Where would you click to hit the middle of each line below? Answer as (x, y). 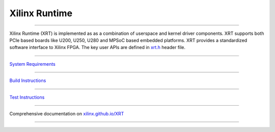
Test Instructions (27, 97)
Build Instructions (28, 80)
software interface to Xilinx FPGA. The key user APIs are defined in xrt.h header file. (98, 48)
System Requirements (32, 64)
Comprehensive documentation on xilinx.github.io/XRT (67, 113)
